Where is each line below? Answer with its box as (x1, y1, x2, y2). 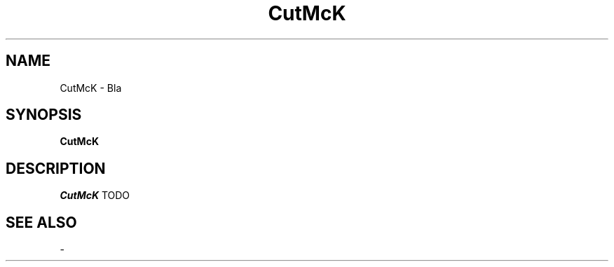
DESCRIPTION (6, 159, 106, 177)
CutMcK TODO (60, 189, 130, 202)
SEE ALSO (6, 213, 77, 231)
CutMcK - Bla (60, 81, 122, 94)
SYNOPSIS (6, 106, 82, 124)
